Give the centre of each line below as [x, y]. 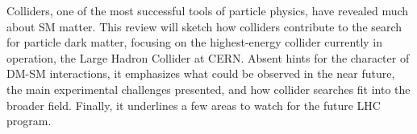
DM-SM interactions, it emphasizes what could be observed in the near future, [201, 73]
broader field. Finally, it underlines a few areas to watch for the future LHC [194, 105]
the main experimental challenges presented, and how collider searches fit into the [208, 89]
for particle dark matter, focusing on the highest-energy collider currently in [195, 42]
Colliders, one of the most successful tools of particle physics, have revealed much [208, 10]
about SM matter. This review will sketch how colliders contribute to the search [204, 26]
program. [29, 121]
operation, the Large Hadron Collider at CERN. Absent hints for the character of [208, 57]
